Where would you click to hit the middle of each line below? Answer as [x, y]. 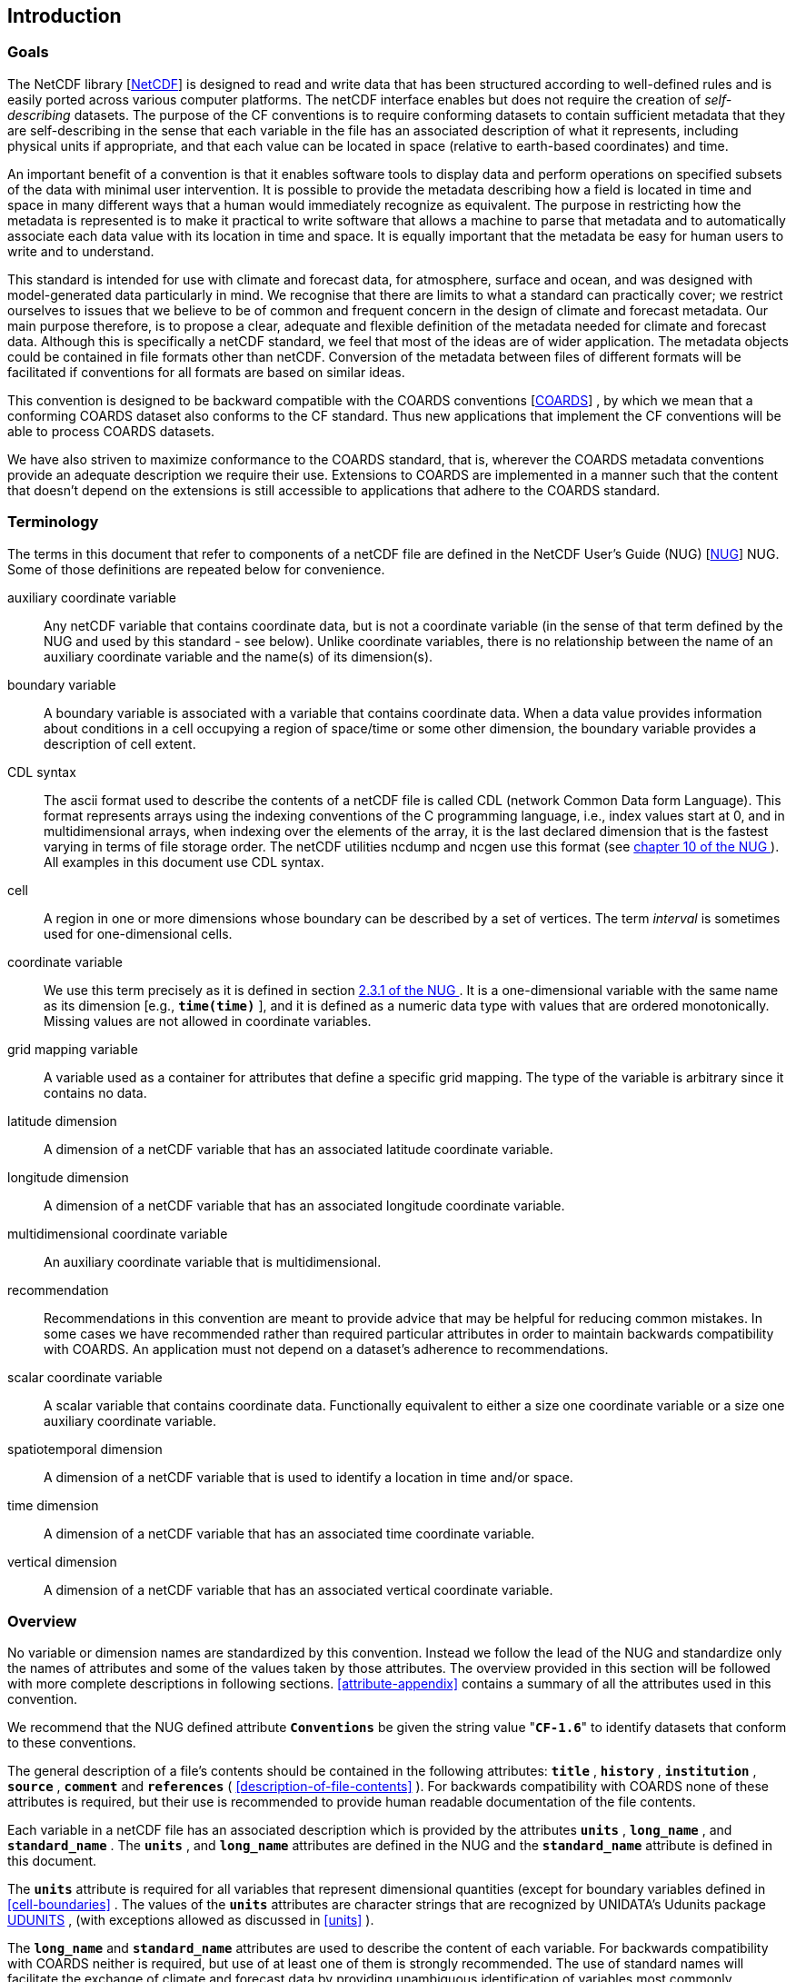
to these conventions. [72, 1743]
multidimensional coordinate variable [118, 1233]
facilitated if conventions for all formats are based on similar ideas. [206, 372]
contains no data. [95, 1092]
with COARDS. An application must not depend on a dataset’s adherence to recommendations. [326, 1349]
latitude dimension [62, 1120]
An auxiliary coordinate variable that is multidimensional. [213, 1261]
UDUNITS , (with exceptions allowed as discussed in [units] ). [191, 1920]
